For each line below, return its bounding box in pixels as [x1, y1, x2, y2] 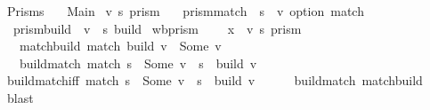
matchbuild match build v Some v [19, 36, 222, 55]
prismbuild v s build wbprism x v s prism [12, 19, 302, 37]
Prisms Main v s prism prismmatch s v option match [6, 2, 364, 20]
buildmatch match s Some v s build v [19, 53, 257, 72]
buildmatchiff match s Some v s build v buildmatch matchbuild [6, 71, 423, 90]
